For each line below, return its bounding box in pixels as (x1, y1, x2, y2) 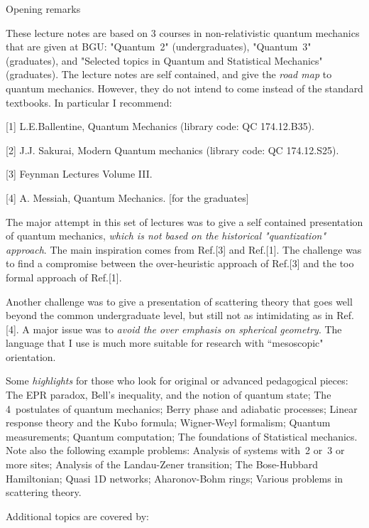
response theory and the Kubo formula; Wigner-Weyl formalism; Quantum (6, 415, 331, 430)
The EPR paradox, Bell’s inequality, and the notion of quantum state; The (6, 387, 331, 402)
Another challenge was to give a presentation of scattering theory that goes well (6, 293, 353, 308)
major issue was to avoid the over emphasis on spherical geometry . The (33, 321, 342, 336)
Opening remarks (6, 1, 81, 16)
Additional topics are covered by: (6, 508, 149, 523)
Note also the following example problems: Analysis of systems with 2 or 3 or (6, 443, 345, 458)
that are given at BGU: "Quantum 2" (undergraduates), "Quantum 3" (6, 39, 312, 54)
